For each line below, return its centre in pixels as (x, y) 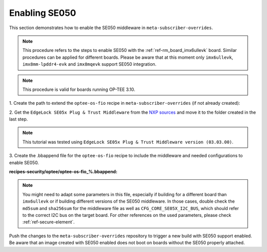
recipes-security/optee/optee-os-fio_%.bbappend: (63, 172)
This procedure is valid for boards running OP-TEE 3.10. (79, 89)
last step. (19, 119)
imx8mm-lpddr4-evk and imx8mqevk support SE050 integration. (89, 64)
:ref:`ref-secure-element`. (49, 222)
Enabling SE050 (43, 13)
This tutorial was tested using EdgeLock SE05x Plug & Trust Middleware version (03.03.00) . (128, 142)
